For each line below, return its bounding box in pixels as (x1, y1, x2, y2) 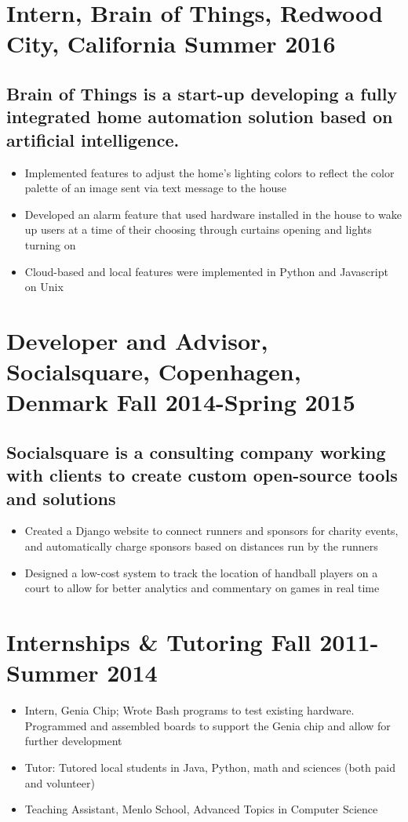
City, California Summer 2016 (6, 27, 336, 60)
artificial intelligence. (6, 127, 180, 151)
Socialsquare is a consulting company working (6, 439, 386, 464)
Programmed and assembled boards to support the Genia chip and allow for (24, 717, 391, 733)
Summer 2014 (6, 657, 158, 689)
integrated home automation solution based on (6, 104, 393, 129)
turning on (24, 236, 76, 253)
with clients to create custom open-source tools (6, 463, 398, 487)
